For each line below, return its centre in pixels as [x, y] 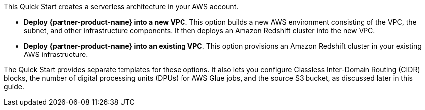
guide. [14, 86]
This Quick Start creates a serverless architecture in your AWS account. [121, 7]
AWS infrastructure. [56, 54]
